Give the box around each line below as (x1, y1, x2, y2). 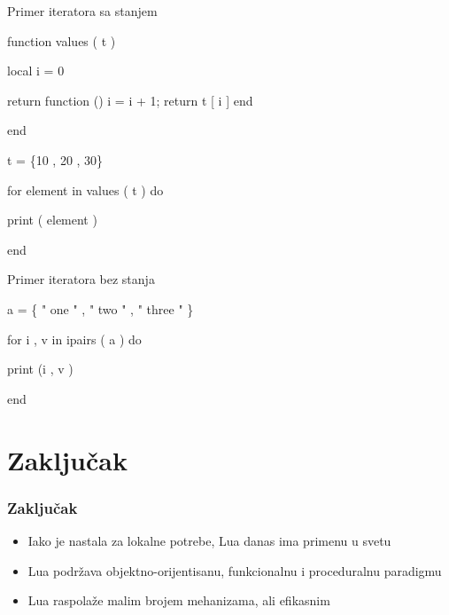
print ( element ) (7, 210, 97, 229)
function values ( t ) (7, 31, 116, 50)
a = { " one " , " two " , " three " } (7, 299, 194, 318)
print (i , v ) (7, 359, 74, 378)
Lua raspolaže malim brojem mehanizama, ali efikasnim (27, 591, 330, 610)
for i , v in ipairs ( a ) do (7, 329, 142, 348)
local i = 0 (7, 61, 65, 80)
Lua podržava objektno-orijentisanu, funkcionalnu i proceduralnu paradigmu (27, 561, 442, 580)
